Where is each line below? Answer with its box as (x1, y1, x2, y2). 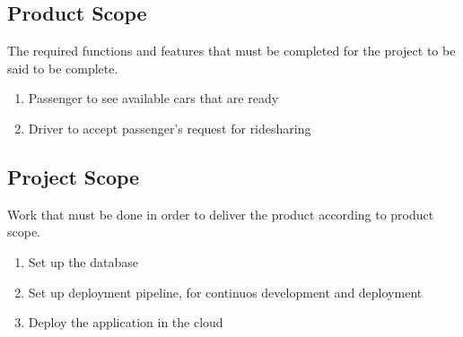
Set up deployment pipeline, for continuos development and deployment (28, 282, 423, 301)
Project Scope (7, 162, 140, 190)
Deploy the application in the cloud (28, 313, 223, 332)
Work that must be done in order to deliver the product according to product (7, 204, 434, 223)
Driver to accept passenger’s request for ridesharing (28, 118, 311, 137)
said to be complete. (7, 58, 118, 77)
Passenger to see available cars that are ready (28, 89, 279, 108)
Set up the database (28, 252, 138, 271)
